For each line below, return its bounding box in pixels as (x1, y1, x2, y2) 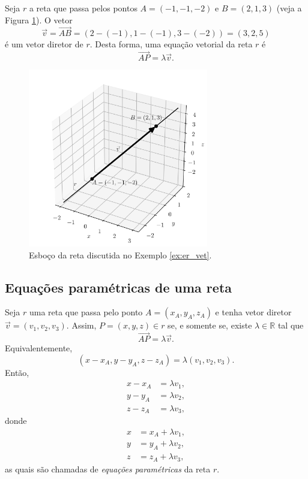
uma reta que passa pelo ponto (29, 306, 143, 318)
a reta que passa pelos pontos (29, 2, 137, 14)
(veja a (276, 2, 302, 14)
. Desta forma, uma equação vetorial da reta (89, 38, 253, 50)
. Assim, (66, 319, 97, 332)
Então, (5, 366, 29, 378)
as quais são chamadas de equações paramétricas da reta (5, 462, 211, 475)
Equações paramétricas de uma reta (5, 278, 232, 296)
